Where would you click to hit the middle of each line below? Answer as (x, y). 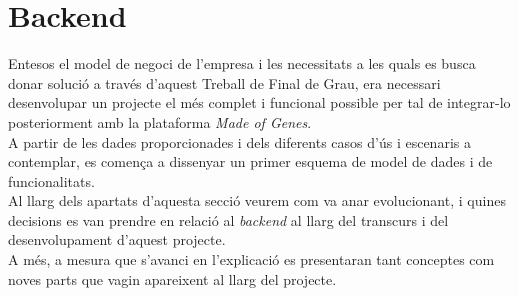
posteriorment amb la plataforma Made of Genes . (160, 121)
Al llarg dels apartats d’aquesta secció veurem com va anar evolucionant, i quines (257, 200)
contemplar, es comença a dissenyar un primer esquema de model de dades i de (250, 161)
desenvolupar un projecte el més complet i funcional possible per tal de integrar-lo (259, 102)
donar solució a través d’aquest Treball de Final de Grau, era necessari (224, 82)
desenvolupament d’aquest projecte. (117, 239)
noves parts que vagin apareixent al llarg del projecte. (172, 278)
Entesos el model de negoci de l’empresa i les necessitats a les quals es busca (242, 63)
